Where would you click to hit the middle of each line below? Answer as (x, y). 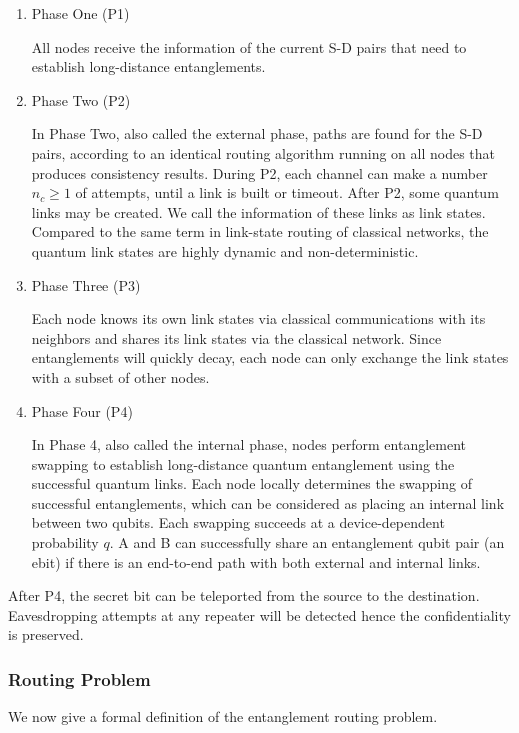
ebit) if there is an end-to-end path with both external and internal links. (256, 561)
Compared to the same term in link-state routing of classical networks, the (260, 231)
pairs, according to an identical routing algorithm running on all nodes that (263, 152)
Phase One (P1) (80, 13)
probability (65, 542)
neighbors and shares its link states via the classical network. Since (236, 337)
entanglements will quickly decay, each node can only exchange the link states (270, 357)
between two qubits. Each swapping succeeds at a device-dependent (238, 522)
